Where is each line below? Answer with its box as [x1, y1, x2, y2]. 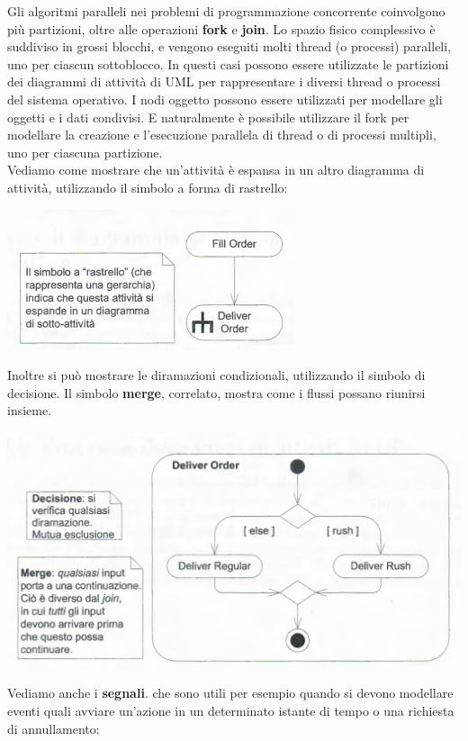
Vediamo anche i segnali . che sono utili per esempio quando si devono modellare [7, 683, 454, 702]
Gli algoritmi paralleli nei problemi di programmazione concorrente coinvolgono [7, 2, 445, 20]
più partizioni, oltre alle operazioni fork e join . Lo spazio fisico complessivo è [7, 19, 436, 38]
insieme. [7, 401, 52, 420]
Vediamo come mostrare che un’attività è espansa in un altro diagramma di [7, 160, 425, 179]
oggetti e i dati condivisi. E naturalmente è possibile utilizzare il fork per [7, 107, 409, 126]
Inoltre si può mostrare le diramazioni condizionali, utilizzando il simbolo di [7, 366, 426, 384]
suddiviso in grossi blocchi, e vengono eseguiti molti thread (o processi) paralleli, [7, 37, 452, 56]
